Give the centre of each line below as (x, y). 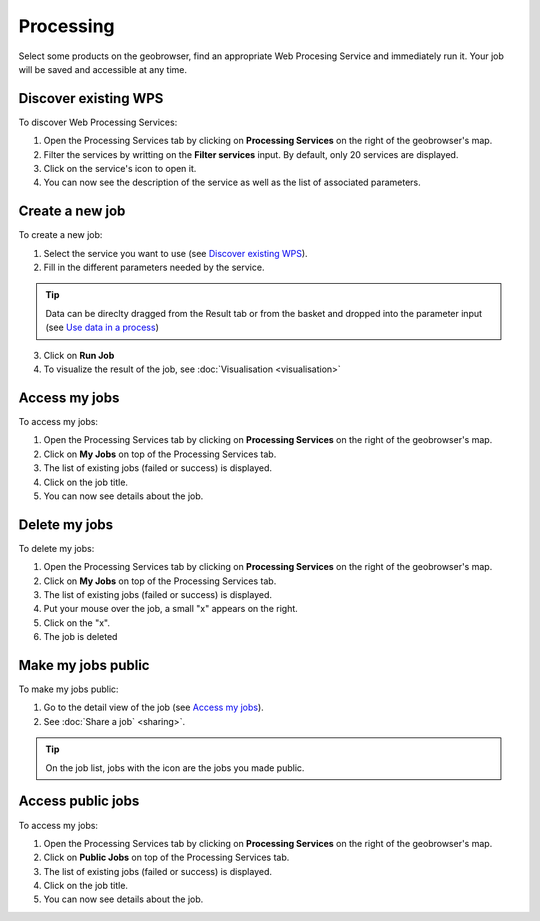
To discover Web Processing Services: (98, 122)
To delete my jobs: (56, 548)
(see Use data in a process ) (102, 327)
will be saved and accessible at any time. (102, 69)
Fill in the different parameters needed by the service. (154, 267)
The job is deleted (80, 637)
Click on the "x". (76, 622)
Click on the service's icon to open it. (120, 169)
